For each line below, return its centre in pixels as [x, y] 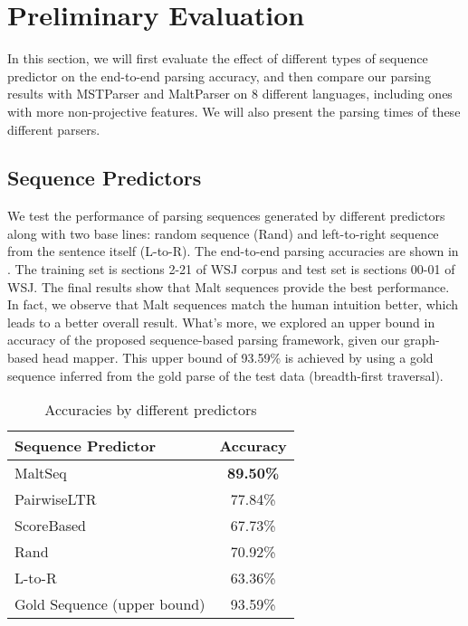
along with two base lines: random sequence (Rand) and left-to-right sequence [223, 233]
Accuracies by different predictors [151, 410]
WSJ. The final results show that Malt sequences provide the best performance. [229, 286]
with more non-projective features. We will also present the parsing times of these [234, 111]
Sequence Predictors [105, 178]
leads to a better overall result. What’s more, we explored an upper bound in [221, 322]
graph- [422, 340]
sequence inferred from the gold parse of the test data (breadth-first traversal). [225, 375]
